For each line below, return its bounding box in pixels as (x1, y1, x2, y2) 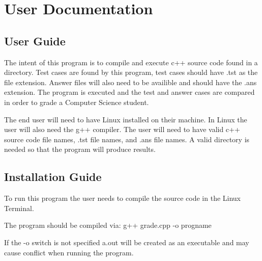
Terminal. (4, 202, 34, 213)
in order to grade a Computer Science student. (4, 96, 149, 107)
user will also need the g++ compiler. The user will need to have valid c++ (4, 124, 240, 135)
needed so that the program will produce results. (4, 144, 156, 154)
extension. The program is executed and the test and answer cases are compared (4, 87, 255, 97)
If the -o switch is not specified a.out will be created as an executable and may (4, 237, 249, 247)
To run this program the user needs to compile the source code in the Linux (4, 193, 241, 203)
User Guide (4, 33, 66, 48)
